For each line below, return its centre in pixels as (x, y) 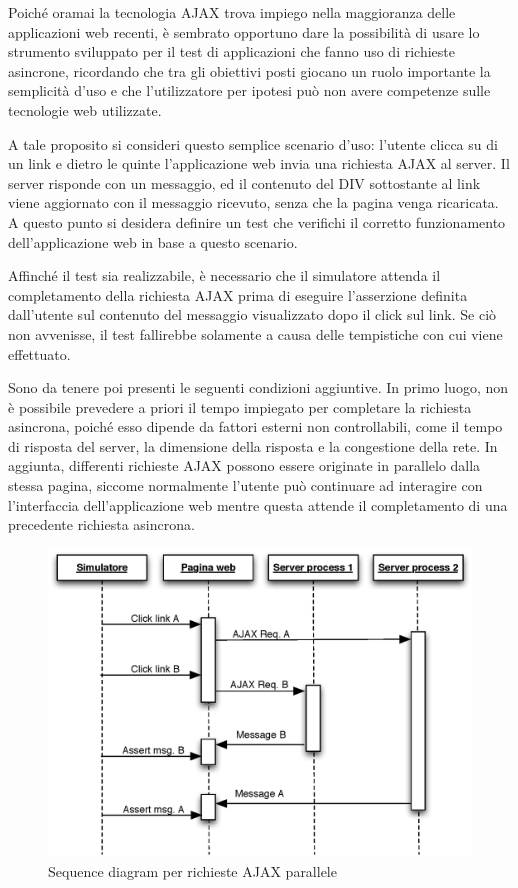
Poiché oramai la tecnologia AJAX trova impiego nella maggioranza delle (232, 12)
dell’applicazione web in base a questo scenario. (153, 241)
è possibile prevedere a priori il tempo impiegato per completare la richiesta (240, 406)
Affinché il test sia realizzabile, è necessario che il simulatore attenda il (224, 275)
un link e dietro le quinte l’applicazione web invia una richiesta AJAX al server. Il (259, 163)
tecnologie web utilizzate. (85, 109)
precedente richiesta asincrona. (101, 524)
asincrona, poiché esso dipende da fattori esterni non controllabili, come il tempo (255, 426)
